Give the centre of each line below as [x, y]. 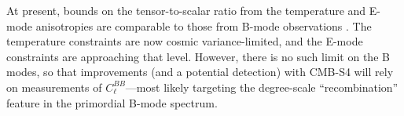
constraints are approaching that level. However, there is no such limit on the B [198, 56]
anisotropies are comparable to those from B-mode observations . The [204, 25]
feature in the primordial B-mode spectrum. [112, 102]
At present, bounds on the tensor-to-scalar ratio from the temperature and [186, 10]
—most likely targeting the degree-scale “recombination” [262, 87]
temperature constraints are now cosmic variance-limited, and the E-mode [185, 41]
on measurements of [54, 87]
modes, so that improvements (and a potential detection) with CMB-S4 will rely [200, 72]
